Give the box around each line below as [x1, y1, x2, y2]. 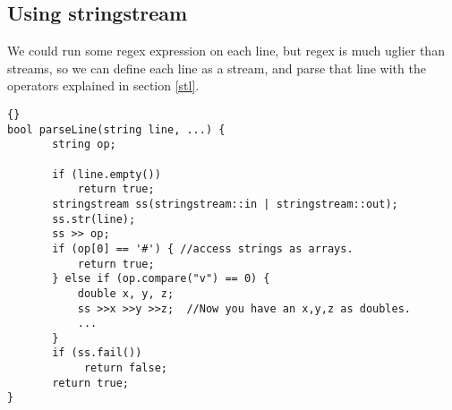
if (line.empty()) [52, 167, 161, 181]
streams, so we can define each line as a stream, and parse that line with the [7, 58, 426, 77]
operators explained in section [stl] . [7, 76, 200, 95]
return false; [83, 362, 167, 375]
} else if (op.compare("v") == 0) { [52, 272, 270, 286]
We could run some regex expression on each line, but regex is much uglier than [7, 41, 445, 60]
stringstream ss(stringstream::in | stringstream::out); [52, 197, 398, 210]
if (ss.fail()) [52, 346, 142, 360]
